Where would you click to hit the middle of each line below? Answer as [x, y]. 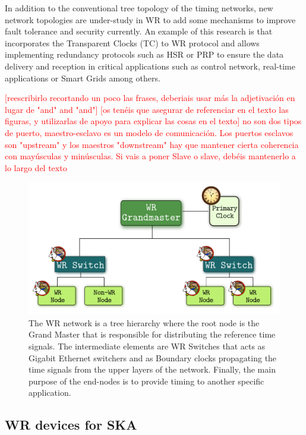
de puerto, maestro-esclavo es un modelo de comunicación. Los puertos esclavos [149, 132]
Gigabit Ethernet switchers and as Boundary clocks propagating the [153, 357]
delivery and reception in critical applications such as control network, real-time [150, 66]
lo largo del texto [36, 167]
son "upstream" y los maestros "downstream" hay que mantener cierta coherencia [152, 144]
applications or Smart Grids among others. [83, 78]
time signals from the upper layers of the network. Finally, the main [152, 369]
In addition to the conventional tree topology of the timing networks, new [139, 8]
